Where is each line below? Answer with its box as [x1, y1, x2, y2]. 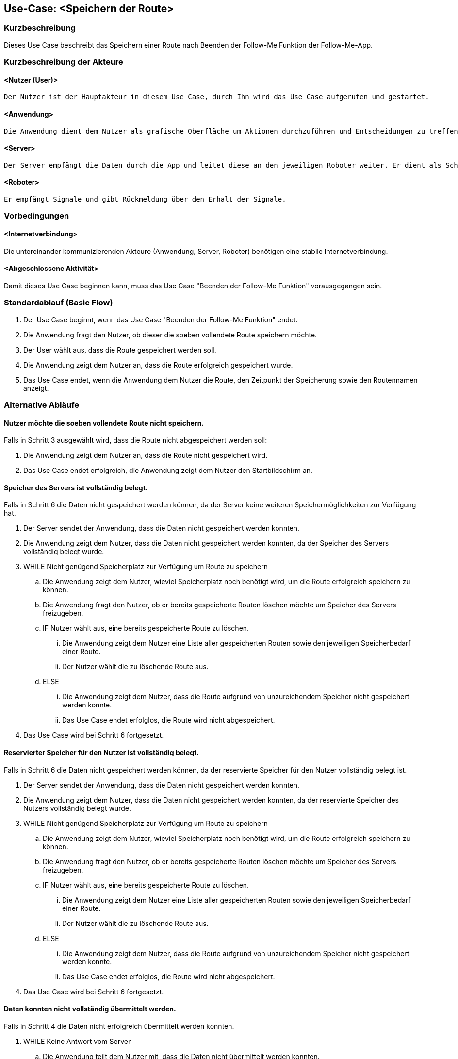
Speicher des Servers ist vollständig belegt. [4, 483, 148, 492]
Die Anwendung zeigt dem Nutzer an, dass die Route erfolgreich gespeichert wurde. [23, 360, 293, 369]
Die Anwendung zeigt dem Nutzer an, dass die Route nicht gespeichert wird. [23, 451, 268, 460]
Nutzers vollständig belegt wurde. [23, 804, 131, 812]
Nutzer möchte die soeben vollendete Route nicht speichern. [4, 419, 204, 427]
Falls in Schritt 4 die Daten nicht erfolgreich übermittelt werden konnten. [4, 1022, 234, 1030]
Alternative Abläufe [4, 400, 80, 410]
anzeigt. [23, 384, 49, 392]
